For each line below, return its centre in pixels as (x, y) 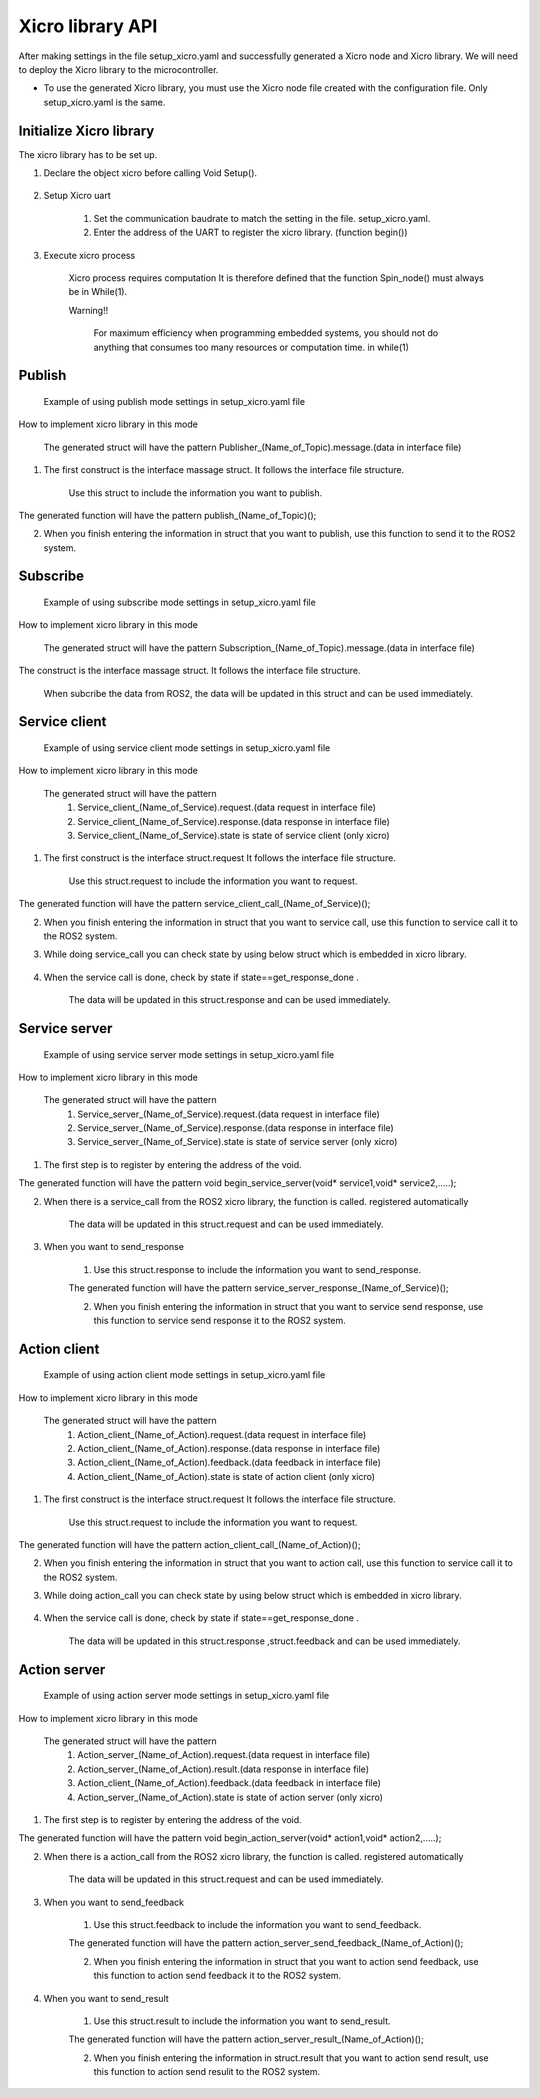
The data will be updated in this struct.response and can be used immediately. (229, 1000)
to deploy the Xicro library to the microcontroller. (118, 69)
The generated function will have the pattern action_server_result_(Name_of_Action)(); (246, 2039)
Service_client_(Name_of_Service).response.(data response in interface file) (233, 821)
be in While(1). (98, 292)
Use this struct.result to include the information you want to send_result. (242, 2021)
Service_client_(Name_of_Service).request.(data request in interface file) (227, 807)
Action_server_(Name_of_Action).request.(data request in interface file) (224, 1755)
